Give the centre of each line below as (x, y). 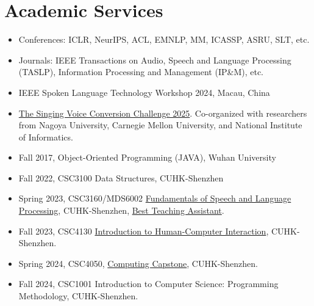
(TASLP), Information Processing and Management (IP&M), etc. (141, 72)
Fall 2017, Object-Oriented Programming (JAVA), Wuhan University (147, 157)
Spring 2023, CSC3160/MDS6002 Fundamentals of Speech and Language (155, 198)
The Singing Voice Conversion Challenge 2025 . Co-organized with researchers (163, 113)
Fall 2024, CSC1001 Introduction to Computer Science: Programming (148, 284)
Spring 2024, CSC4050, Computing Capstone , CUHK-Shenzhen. (138, 263)
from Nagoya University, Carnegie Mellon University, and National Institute (160, 125)
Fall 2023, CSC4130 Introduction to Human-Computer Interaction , (144, 231)
